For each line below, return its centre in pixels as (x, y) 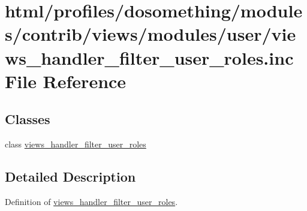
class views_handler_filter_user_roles (76, 144)
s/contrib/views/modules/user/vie (151, 34)
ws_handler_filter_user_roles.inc (149, 57)
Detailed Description (70, 177)
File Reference (66, 81)
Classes (28, 119)
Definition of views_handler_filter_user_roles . (91, 201)
